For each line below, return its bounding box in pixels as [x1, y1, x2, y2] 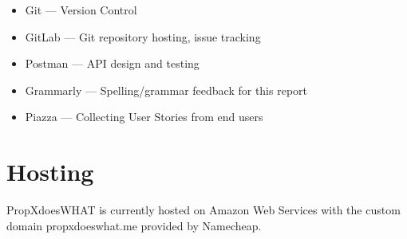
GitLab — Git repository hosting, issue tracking [25, 28, 261, 45]
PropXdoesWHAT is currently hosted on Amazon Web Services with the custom [6, 202, 401, 218]
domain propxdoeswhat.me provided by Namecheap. [6, 217, 262, 233]
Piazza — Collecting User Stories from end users [25, 108, 263, 125]
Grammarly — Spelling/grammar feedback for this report [25, 81, 308, 98]
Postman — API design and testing [25, 55, 200, 72]
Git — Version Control [25, 2, 137, 18]
